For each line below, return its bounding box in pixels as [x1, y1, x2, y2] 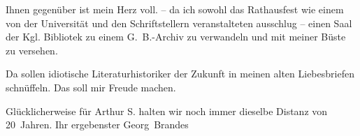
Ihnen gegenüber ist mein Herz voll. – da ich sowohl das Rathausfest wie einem [6, 2, 344, 16]
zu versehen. [6, 43, 58, 57]
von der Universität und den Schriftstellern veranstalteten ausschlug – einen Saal [6, 15, 352, 30]
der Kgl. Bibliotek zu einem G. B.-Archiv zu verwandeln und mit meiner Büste [6, 29, 346, 44]
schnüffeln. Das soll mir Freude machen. [6, 80, 176, 94]
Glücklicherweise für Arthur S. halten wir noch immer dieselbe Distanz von [6, 103, 328, 118]
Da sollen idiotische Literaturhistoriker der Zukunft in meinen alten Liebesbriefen [6, 66, 354, 81]
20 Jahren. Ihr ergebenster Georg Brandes [6, 117, 189, 132]
